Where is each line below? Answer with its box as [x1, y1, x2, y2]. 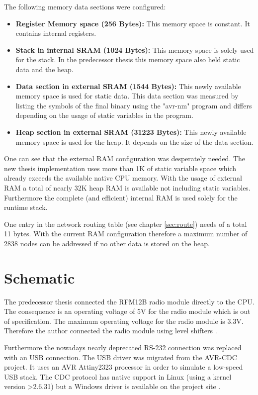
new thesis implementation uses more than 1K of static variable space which [4, 163, 237, 173]
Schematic [4, 267, 75, 288]
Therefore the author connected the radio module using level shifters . [4, 325, 217, 336]
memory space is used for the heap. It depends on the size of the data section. [15, 136, 254, 147]
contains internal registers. [15, 28, 96, 38]
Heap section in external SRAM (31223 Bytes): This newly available [15, 126, 247, 137]
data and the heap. [15, 64, 74, 74]
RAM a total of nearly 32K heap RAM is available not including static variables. [4, 182, 251, 193]
